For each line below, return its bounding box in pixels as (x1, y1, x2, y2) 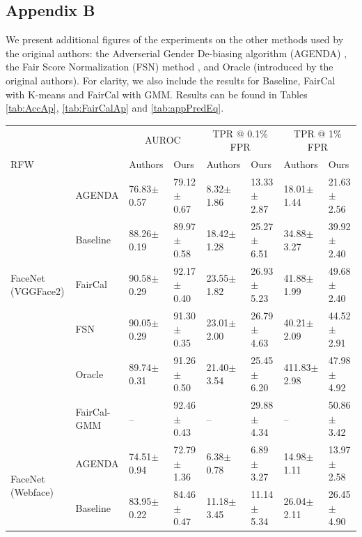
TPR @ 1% (293, 126, 342, 140)
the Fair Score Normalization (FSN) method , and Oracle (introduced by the (6, 59, 333, 74)
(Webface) (10, 485, 54, 499)
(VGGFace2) (10, 284, 65, 298)
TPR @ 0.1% (212, 126, 268, 140)
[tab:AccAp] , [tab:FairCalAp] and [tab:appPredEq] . (6, 100, 224, 115)
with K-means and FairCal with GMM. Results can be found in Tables (6, 86, 308, 101)
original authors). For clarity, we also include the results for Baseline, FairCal (6, 73, 336, 87)
